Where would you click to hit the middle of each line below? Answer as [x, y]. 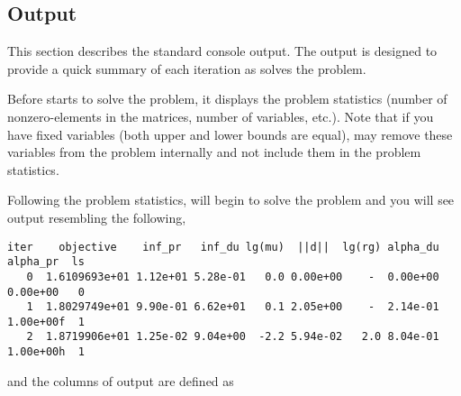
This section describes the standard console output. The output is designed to [222, 51]
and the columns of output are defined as [121, 380]
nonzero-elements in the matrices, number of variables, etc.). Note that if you [221, 116]
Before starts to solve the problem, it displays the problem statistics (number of [227, 99]
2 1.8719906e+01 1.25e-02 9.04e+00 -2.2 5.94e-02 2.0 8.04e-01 [233, 337]
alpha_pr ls [46, 262]
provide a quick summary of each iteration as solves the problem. [187, 68]
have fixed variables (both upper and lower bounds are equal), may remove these [230, 134]
